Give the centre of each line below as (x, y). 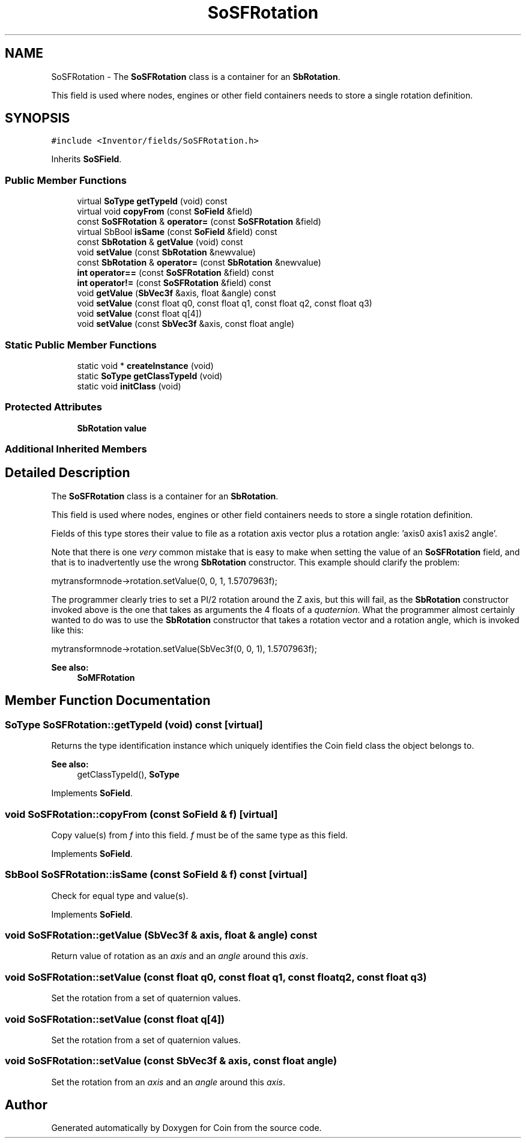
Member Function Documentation (108, 701)
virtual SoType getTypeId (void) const (152, 201)
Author (26, 1105)
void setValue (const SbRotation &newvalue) (166, 252)
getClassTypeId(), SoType (128, 775)
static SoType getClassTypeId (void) (150, 376)
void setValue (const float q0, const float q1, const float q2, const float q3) (225, 303)
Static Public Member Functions (81, 345)
